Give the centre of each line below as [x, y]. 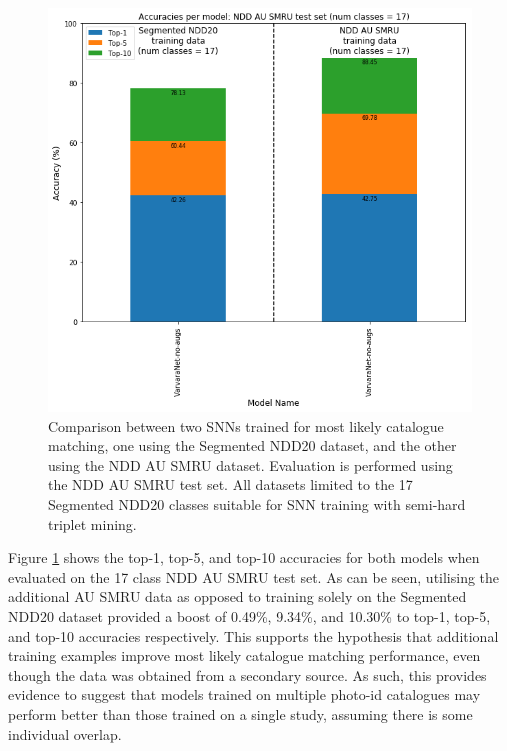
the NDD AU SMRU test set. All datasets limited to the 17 [230, 484]
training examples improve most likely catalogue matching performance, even [244, 655]
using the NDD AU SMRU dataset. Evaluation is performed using [250, 464]
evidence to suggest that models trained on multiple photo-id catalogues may [244, 694]
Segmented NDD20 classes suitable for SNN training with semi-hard [257, 504]
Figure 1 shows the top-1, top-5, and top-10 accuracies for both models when [244, 557]
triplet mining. [92, 523]
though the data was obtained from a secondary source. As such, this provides [247, 674]
